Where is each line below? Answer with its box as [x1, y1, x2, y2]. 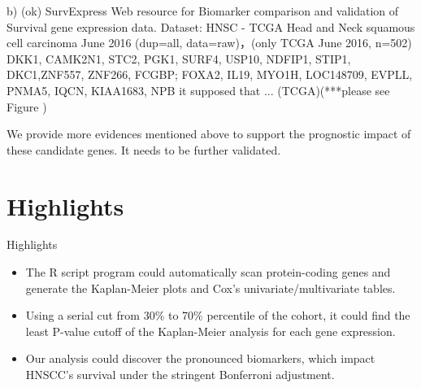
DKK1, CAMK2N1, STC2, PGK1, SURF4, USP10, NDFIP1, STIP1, [7, 50, 351, 67]
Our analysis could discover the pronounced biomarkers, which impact [25, 350, 375, 367]
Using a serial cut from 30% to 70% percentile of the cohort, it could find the [25, 307, 410, 324]
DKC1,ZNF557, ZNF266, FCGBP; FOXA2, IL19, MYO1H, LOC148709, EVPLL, [7, 66, 413, 83]
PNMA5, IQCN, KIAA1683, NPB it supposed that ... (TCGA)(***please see [7, 81, 390, 98]
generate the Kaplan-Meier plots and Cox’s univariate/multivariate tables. [25, 279, 396, 296]
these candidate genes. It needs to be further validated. [7, 141, 281, 158]
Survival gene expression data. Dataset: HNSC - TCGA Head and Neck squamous [7, 18, 415, 35]
